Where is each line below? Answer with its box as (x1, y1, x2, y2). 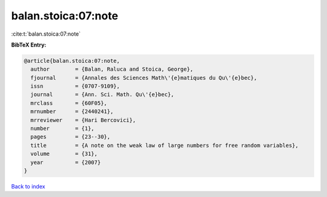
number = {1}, (30, 125, 95, 132)
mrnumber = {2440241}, (30, 108, 114, 115)
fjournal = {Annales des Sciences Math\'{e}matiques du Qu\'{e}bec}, (30, 74, 257, 81)
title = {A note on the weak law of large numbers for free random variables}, (30, 142, 299, 149)
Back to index (11, 182, 45, 190)
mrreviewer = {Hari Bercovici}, (30, 117, 136, 123)
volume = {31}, (30, 150, 98, 157)
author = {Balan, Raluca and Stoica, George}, (30, 66, 194, 73)
